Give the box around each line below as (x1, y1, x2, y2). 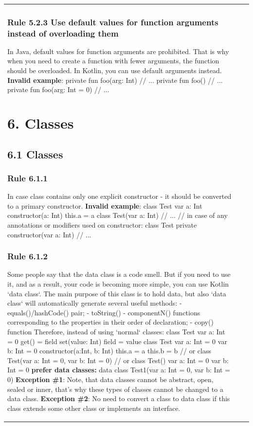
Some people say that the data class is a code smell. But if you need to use (7, 269, 231, 279)
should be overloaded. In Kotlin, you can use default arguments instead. (7, 65, 222, 76)
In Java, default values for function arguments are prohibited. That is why (7, 46, 229, 56)
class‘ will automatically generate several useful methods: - (7, 298, 182, 308)
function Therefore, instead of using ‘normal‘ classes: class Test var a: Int (7, 326, 225, 336)
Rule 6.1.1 (7, 172, 48, 184)
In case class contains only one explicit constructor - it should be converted (7, 191, 232, 201)
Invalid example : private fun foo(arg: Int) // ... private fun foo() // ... (7, 75, 223, 85)
